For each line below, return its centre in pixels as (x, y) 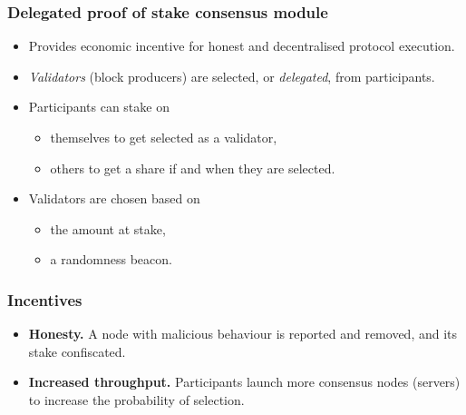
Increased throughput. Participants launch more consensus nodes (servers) (244, 382)
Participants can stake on (99, 107)
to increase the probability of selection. (136, 399)
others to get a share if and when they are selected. (193, 168)
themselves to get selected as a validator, (164, 137)
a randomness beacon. (111, 259)
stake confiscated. (77, 351)
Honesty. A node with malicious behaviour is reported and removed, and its (243, 334)
